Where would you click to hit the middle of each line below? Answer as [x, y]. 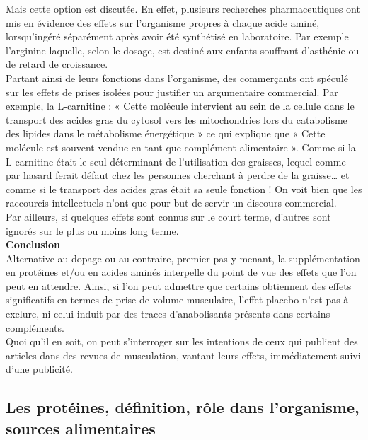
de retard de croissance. [57, 64]
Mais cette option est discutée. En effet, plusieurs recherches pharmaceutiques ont [183, 8]
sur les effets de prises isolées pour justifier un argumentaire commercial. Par [172, 92]
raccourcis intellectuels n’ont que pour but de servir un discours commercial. [171, 203]
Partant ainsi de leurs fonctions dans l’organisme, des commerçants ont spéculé [177, 77]
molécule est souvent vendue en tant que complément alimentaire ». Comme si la [181, 147]
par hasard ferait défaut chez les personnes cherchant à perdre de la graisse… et [178, 175]
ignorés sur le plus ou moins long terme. [92, 230]
